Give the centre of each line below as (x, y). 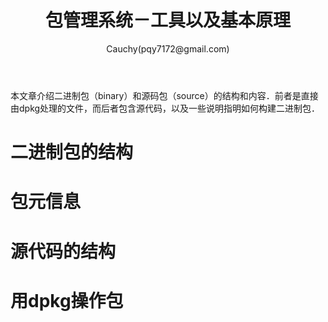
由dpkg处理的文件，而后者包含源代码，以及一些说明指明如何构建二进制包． (165, 108)
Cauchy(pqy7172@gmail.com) (168, 48)
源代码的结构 (63, 251)
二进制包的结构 (72, 152)
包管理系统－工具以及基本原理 (167, 20)
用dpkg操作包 (67, 300)
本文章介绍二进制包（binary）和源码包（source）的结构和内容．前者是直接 (164, 95)
